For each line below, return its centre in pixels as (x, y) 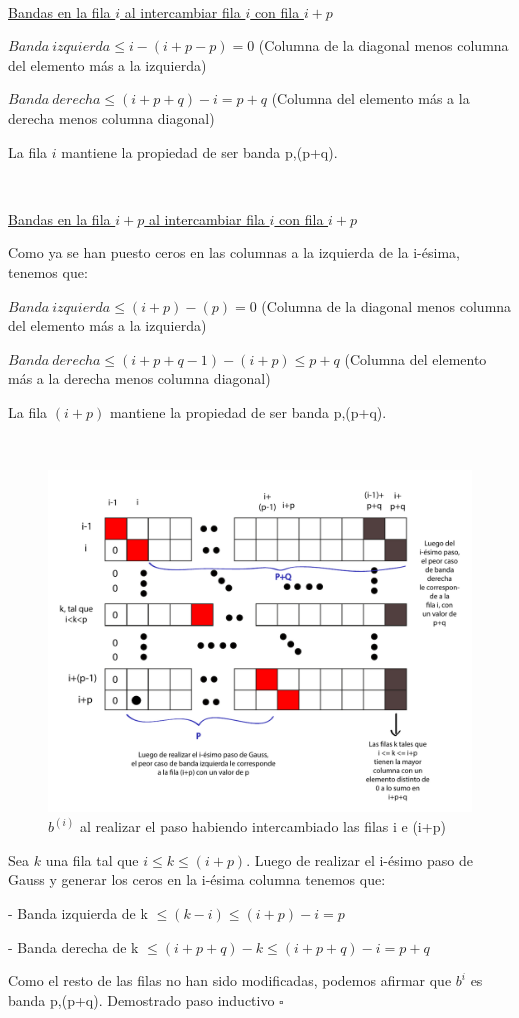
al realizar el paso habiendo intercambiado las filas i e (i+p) (262, 826)
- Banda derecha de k (73, 946)
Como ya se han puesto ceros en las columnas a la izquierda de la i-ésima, (234, 252)
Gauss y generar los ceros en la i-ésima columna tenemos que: (197, 879)
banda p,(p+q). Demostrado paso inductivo (141, 999)
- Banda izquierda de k (78, 912)
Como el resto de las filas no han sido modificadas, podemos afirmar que (230, 980)
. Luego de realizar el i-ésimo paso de (359, 859)
